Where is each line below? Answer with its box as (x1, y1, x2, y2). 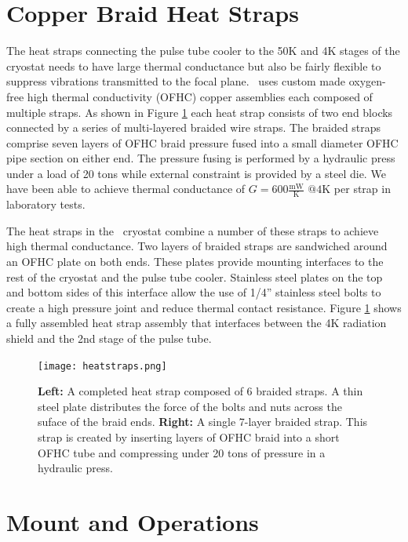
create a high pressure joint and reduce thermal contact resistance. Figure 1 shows (6, 299, 402, 315)
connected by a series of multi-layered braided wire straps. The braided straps (6, 119, 381, 136)
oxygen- (348, 73, 386, 89)
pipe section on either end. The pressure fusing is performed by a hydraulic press (6, 150, 395, 166)
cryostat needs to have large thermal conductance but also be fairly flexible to (6, 57, 381, 74)
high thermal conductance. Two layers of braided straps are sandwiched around (6, 238, 388, 254)
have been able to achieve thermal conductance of (6, 180, 246, 197)
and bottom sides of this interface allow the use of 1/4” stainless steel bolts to (6, 284, 381, 300)
